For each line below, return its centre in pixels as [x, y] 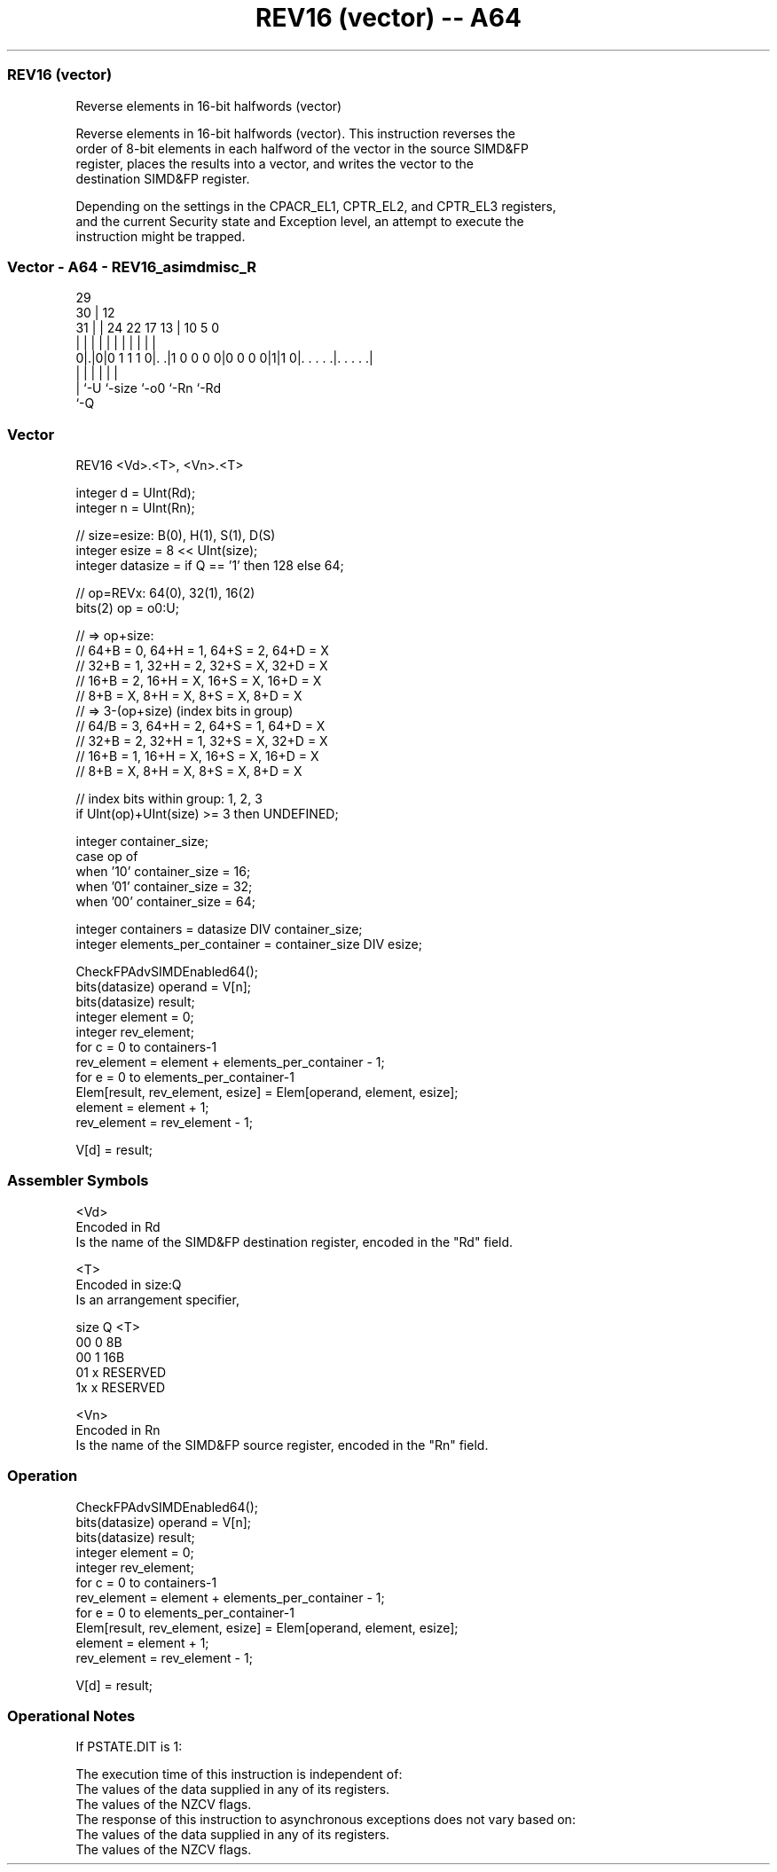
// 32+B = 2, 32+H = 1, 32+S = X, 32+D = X [202, 741]
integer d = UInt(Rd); [136, 493]
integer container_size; [142, 841]
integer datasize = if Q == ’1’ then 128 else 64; [210, 565]
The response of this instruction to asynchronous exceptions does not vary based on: [326, 1820]
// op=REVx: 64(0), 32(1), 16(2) [165, 593]
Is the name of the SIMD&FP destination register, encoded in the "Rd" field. [294, 1241]
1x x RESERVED [121, 1387]
